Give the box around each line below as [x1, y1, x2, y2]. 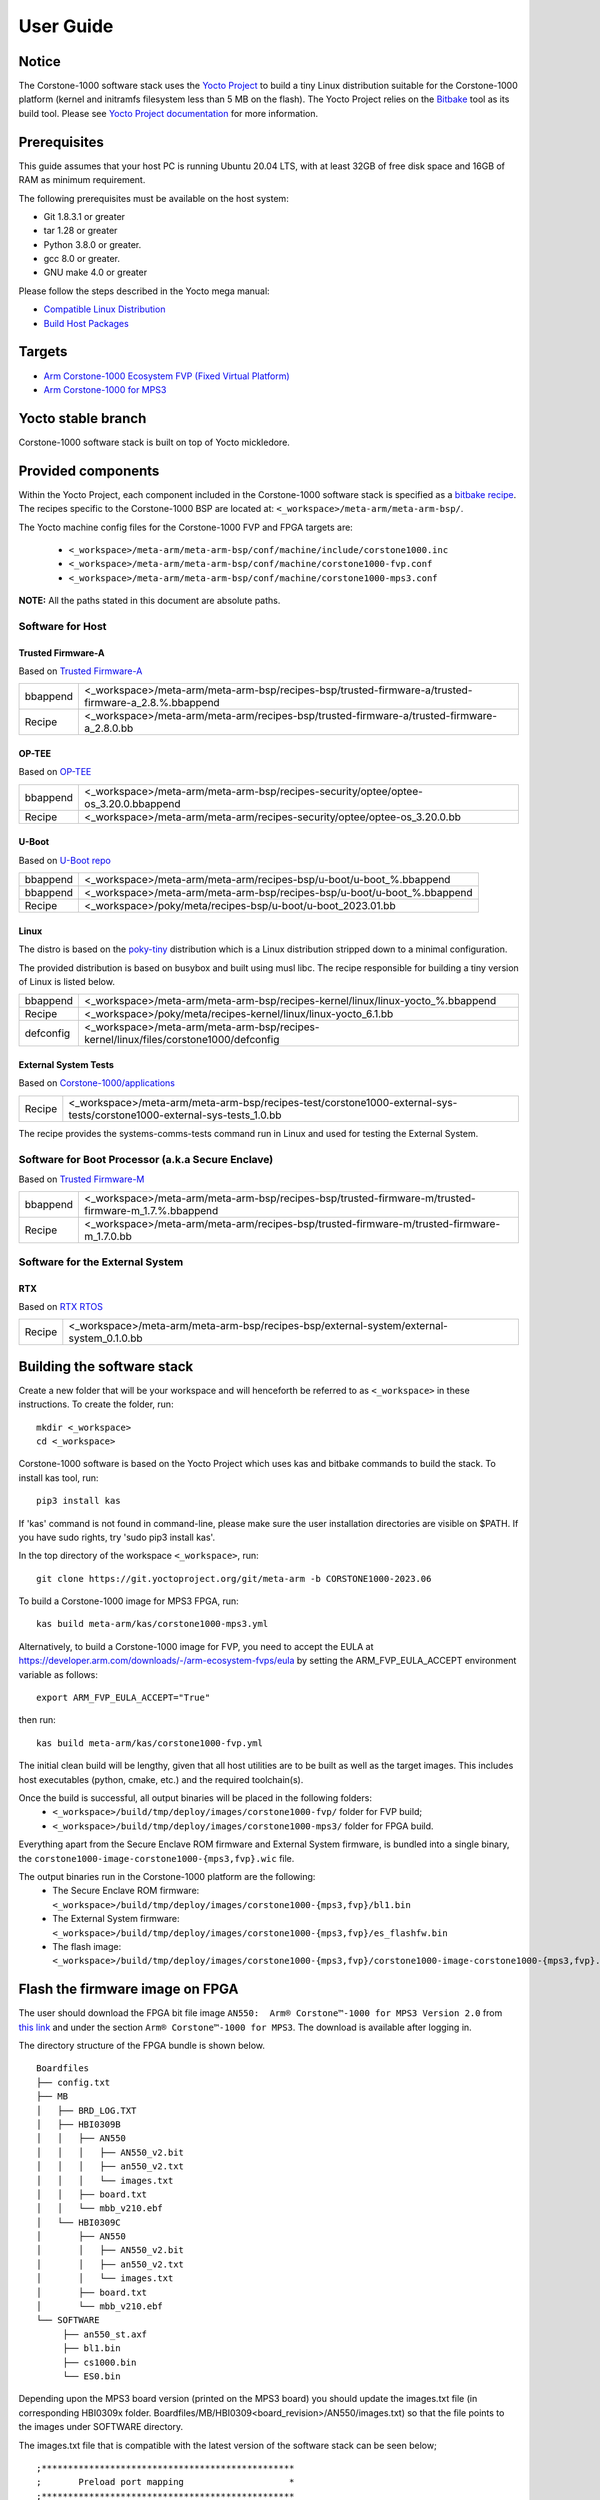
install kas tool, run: [18, 1471, 99, 1484]
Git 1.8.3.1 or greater [43, 210, 125, 222]
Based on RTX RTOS [18, 1300, 104, 1312]
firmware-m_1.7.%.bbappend [84, 1204, 219, 1218]
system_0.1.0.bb [68, 1331, 144, 1345]
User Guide [18, 15, 114, 37]
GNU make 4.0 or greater [43, 266, 148, 279]
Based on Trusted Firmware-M [18, 1173, 145, 1185]
